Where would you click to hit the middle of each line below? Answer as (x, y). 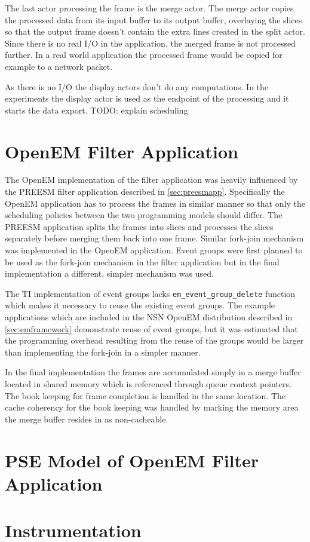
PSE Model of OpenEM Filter (132, 460)
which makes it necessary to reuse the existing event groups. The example (140, 305)
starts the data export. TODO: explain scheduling (96, 110)
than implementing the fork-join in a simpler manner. (103, 352)
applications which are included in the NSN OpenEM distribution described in (149, 317)
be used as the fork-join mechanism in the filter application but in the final (142, 261)
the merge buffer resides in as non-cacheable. (87, 419)
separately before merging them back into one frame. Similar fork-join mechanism (154, 238)
